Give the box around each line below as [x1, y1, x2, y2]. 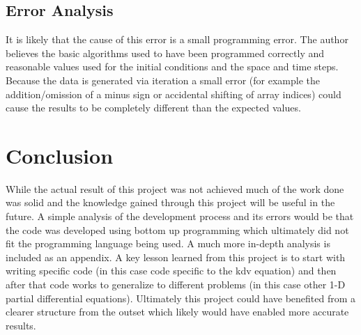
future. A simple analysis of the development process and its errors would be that [6, 209, 354, 224]
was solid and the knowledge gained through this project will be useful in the [6, 195, 335, 210]
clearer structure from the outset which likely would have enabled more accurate [6, 304, 349, 319]
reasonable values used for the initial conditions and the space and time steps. [6, 59, 339, 74]
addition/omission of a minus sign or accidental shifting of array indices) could [6, 86, 341, 101]
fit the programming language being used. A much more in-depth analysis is [6, 236, 330, 251]
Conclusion [6, 141, 114, 169]
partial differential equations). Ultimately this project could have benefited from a [6, 290, 356, 305]
